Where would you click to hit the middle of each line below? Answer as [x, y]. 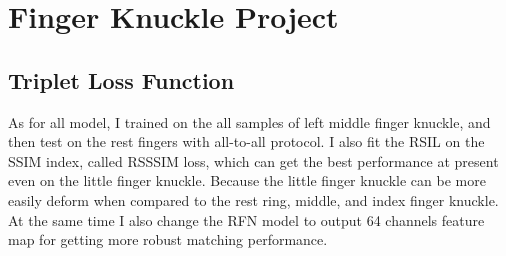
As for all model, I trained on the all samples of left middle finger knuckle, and [249, 121]
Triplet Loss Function [121, 79]
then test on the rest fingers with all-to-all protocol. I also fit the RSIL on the [246, 141]
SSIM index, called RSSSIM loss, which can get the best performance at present [253, 160]
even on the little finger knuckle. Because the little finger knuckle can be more [247, 180]
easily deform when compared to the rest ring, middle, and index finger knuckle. [253, 199]
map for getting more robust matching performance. [168, 239]
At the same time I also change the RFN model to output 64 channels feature [246, 219]
